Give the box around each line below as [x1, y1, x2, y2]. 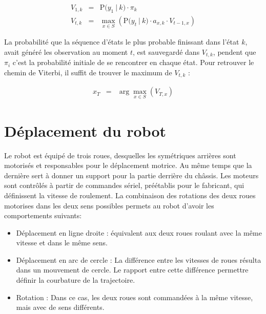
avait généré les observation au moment [4, 46, 128, 57]
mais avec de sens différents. [16, 302, 105, 312]
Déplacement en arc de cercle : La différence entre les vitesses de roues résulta [16, 254, 261, 265]
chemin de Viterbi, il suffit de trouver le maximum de [4, 67, 172, 77]
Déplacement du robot [4, 120, 167, 141]
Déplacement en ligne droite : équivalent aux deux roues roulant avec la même [16, 227, 262, 238]
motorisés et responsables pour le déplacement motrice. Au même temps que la [4, 160, 252, 171]
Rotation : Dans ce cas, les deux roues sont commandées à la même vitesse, [16, 291, 253, 302]
